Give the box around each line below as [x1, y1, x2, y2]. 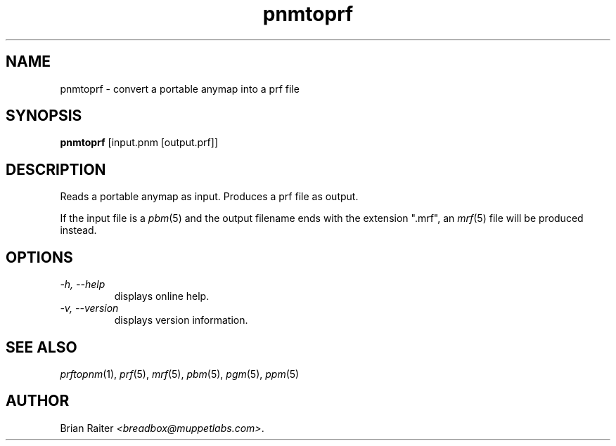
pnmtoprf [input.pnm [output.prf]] [60, 136, 218, 149]
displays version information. [114, 314, 248, 327]
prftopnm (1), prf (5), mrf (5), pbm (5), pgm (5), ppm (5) [60, 367, 300, 380]
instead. [60, 224, 97, 237]
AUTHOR [6, 392, 70, 410]
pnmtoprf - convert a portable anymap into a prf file [60, 82, 300, 95]
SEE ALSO [6, 338, 77, 356]
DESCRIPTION [6, 160, 106, 178]
